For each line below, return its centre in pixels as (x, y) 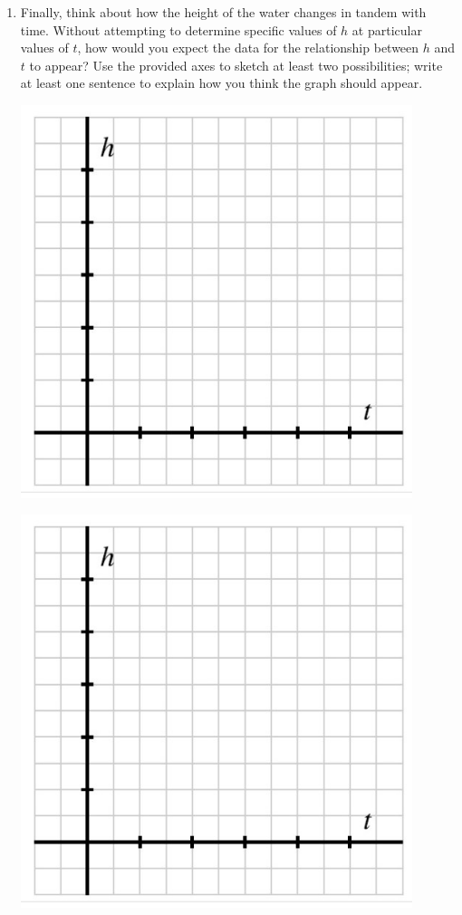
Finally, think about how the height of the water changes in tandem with (223, 12)
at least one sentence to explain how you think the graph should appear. (221, 83)
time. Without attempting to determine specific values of (178, 29)
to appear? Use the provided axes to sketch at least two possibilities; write (236, 65)
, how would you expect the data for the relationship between (248, 48)
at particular (387, 29)
